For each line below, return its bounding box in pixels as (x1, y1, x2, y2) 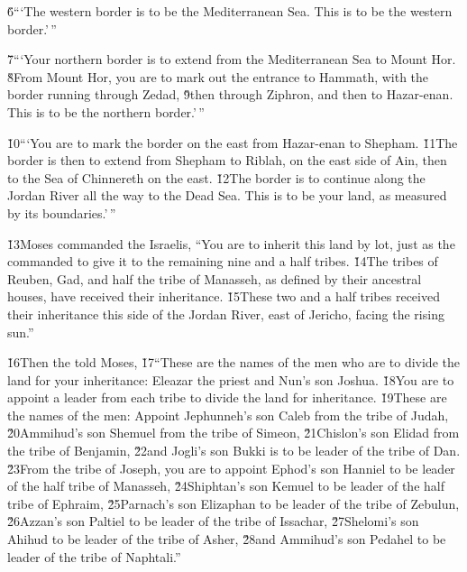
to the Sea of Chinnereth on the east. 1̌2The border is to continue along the (7, 168, 426, 187)
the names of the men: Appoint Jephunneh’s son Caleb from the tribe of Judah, (7, 405, 449, 424)
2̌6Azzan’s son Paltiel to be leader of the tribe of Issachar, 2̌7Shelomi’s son (7, 512, 419, 530)
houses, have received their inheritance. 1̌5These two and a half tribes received (7, 287, 440, 306)
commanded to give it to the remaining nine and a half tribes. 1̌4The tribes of (7, 252, 438, 271)
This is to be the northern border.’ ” (7, 102, 205, 121)
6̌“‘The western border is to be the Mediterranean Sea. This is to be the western (7, 2, 453, 20)
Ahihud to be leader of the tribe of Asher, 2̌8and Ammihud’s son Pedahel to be (7, 530, 446, 549)
